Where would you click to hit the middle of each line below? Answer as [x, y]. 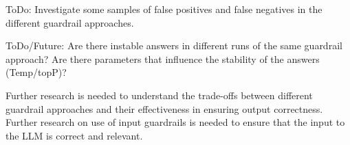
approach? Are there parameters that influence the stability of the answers [163, 58]
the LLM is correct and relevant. [74, 135]
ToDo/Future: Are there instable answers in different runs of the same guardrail [174, 45]
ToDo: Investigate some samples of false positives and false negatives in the [164, 9]
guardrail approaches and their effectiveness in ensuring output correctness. [164, 108]
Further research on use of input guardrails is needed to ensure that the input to [175, 122]
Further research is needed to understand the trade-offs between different [159, 95]
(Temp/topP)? [36, 72]
